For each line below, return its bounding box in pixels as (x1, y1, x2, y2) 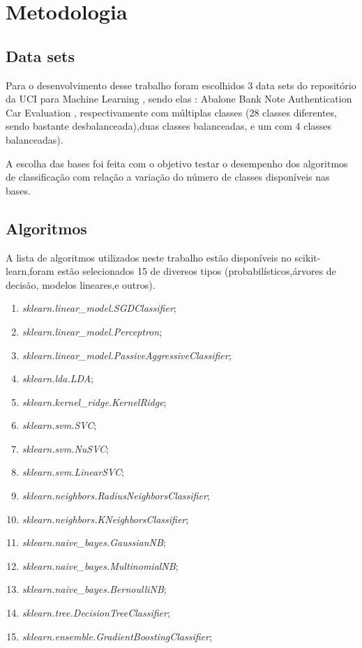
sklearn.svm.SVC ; (22, 418, 97, 432)
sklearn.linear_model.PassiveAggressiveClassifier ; (22, 347, 232, 362)
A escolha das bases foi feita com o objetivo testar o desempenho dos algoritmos (6, 156, 348, 170)
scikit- (294, 250, 321, 264)
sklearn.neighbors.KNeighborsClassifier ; (22, 511, 189, 526)
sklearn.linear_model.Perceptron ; (22, 324, 163, 338)
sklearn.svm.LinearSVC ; (22, 465, 124, 479)
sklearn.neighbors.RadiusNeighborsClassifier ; (22, 488, 210, 503)
